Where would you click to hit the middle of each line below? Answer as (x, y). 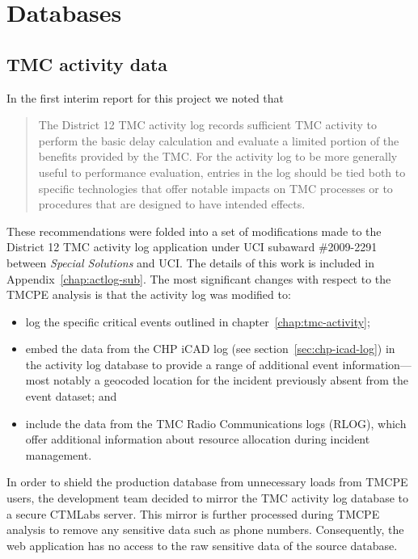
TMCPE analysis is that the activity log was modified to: (149, 294)
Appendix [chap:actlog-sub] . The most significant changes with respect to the (199, 278)
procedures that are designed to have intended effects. (172, 204)
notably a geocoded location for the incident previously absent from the (231, 380)
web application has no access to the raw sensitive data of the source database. (202, 545)
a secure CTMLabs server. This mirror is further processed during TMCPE (193, 513)
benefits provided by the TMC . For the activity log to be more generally (218, 156)
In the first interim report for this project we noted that (146, 97)
